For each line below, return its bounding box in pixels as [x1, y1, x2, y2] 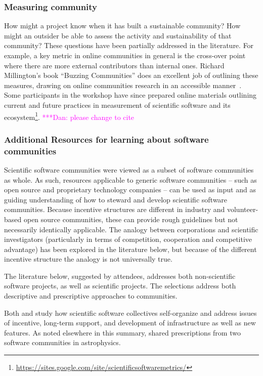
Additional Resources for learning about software [4, 133, 209, 145]
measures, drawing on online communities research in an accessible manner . [4, 79, 242, 90]
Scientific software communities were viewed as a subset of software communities [4, 164, 254, 175]
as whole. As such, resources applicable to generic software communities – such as [4, 174, 257, 185]
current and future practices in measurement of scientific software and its [4, 99, 231, 110]
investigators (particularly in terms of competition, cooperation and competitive [4, 234, 252, 244]
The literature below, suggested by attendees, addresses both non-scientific [4, 270, 236, 281]
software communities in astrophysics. [4, 337, 121, 348]
